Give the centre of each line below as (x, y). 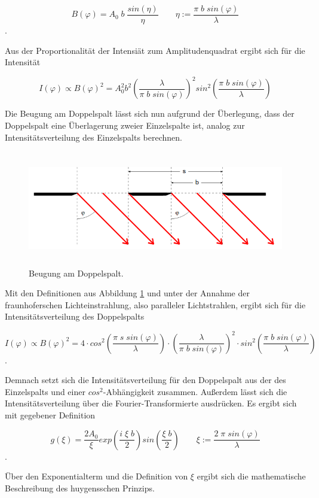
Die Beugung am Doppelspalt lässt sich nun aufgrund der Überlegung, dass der (150, 113)
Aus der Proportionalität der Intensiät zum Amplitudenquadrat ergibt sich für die (155, 50)
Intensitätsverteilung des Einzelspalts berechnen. (93, 137)
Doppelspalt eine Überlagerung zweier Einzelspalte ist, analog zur (125, 125)
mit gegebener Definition (50, 415)
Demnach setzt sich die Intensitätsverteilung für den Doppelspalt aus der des (145, 380)
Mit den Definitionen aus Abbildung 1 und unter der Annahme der (127, 293)
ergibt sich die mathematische (251, 476)
